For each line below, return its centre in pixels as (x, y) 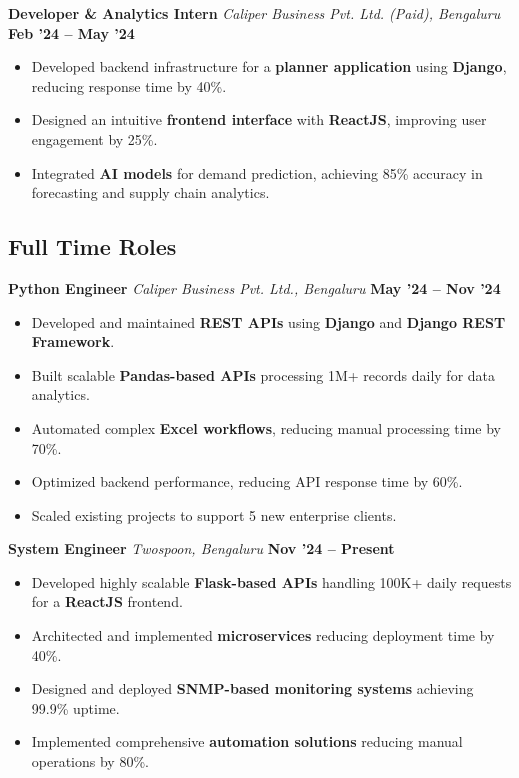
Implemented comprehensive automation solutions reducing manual (247, 741)
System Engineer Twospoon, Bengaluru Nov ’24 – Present (201, 548)
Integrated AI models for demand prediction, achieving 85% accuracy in (257, 172)
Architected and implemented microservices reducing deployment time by (263, 635)
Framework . (73, 341)
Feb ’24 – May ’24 (71, 32)
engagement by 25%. (94, 138)
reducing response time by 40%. (129, 85)
